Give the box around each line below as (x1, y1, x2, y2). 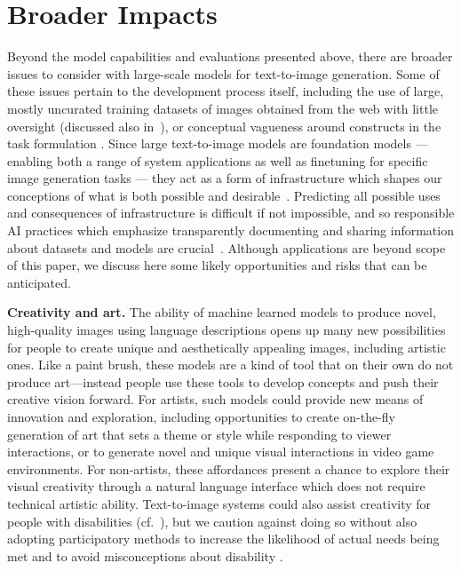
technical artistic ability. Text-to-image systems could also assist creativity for (7, 494, 432, 512)
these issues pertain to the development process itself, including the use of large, (7, 82, 444, 100)
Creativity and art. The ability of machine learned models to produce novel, (7, 303, 436, 321)
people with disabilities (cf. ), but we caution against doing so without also (7, 512, 417, 530)
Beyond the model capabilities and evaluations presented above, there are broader (7, 47, 453, 66)
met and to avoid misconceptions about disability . (7, 546, 283, 565)
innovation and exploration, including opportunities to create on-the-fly (7, 408, 395, 425)
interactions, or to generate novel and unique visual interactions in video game (7, 442, 434, 461)
